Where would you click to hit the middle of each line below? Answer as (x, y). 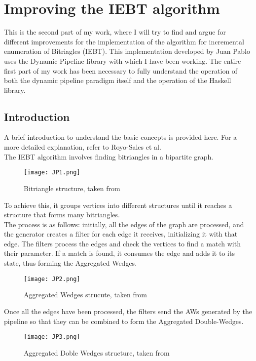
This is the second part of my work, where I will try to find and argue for (115, 32)
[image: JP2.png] (52, 279)
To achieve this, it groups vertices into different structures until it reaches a (118, 205)
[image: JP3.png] (52, 337)
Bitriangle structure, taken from (72, 188)
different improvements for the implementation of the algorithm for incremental (124, 41)
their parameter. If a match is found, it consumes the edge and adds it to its (119, 253)
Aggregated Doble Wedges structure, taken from (97, 352)
